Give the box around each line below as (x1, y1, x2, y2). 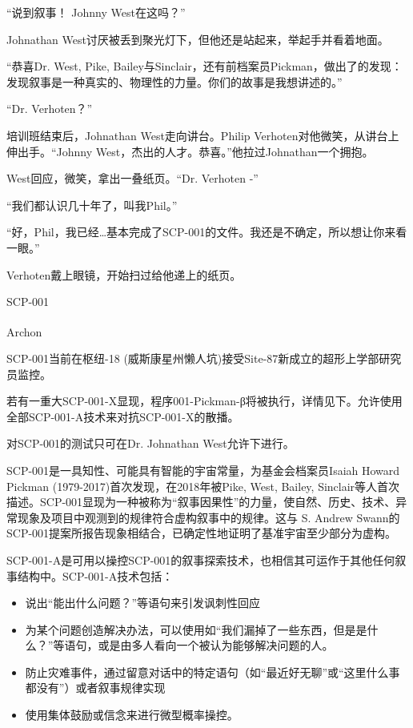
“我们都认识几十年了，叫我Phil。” (6, 196, 178, 213)
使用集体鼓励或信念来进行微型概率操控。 (25, 706, 239, 723)
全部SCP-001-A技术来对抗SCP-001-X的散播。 (6, 408, 239, 424)
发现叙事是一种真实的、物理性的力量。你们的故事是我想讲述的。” (6, 73, 343, 90)
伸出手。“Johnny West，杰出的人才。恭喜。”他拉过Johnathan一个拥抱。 (6, 143, 374, 159)
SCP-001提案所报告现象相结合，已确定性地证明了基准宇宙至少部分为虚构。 (6, 525, 397, 541)
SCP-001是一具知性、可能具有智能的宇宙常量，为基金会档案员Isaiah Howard (6, 461, 400, 478)
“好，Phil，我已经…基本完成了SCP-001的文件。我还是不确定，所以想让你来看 (6, 223, 407, 240)
